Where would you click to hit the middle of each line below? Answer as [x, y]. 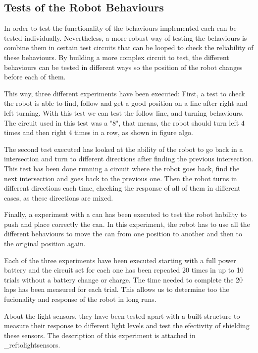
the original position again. [45, 244]
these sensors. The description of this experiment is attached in [100, 335]
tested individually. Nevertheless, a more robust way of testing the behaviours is [126, 37]
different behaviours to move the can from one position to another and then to [123, 234]
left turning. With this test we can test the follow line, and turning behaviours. [124, 112]
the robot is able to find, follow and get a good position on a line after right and [126, 103]
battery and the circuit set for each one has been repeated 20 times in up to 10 [124, 270]
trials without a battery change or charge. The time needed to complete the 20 [124, 279]
